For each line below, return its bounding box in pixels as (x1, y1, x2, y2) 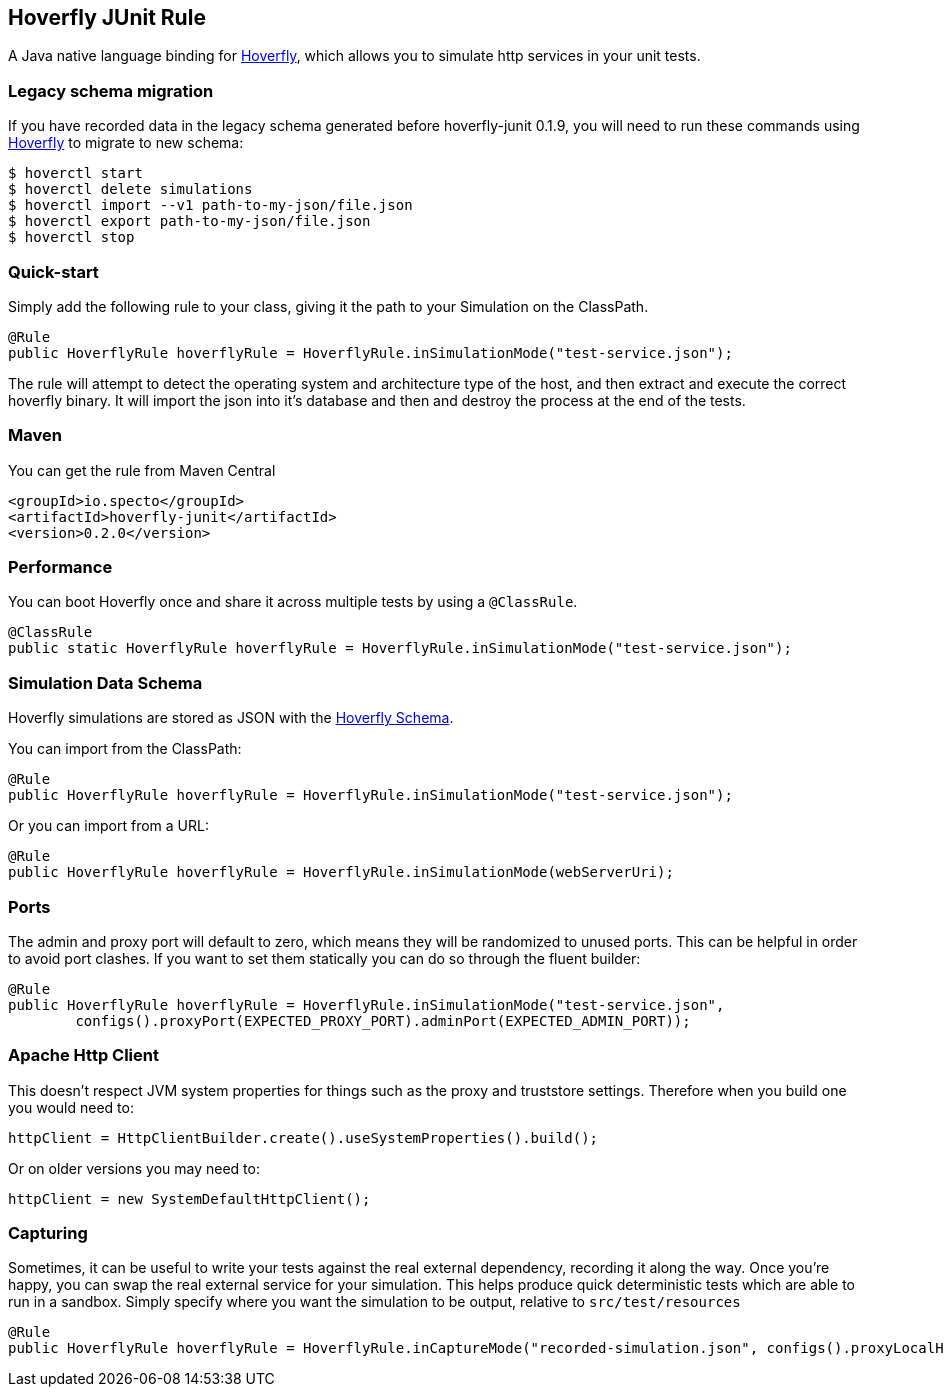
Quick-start (8, 261, 99, 282)
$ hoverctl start (8, 165, 143, 182)
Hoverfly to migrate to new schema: (8, 134, 244, 152)
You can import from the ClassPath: (8, 740, 242, 758)
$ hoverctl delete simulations (8, 181, 253, 198)
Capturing (8, 1223, 88, 1244)
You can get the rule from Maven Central (8, 461, 276, 479)
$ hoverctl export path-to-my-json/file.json (8, 213, 371, 230)
